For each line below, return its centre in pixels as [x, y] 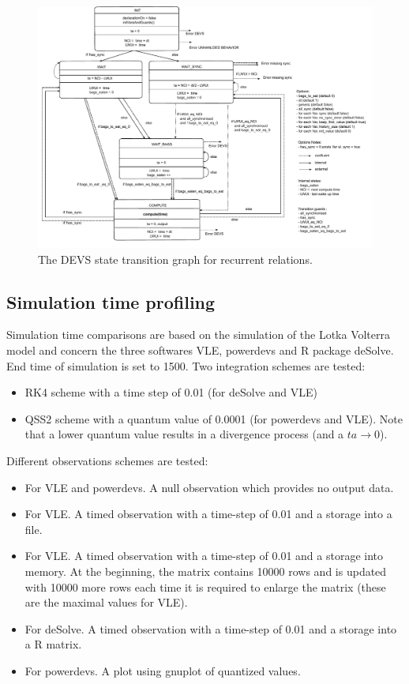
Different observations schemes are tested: [107, 460]
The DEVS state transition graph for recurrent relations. [175, 259]
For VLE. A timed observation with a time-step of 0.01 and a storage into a [208, 514]
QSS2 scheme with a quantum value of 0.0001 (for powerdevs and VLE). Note [214, 418]
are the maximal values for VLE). [106, 602]
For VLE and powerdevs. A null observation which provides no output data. [209, 487]
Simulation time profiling [111, 301]
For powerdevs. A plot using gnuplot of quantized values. [163, 670]
